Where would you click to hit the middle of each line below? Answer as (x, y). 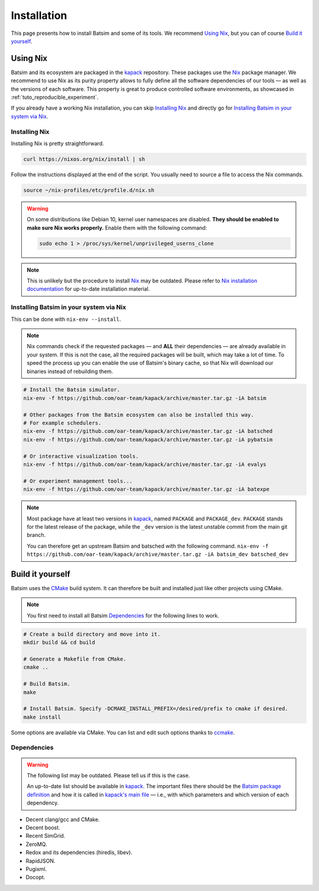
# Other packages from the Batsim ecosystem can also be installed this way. (139, 415)
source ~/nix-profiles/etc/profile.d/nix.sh (89, 190)
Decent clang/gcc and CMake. (63, 819)
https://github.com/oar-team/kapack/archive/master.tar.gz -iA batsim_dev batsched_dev (158, 554)
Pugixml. (36, 869)
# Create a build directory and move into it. (92, 634)
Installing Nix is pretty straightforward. (58, 143)
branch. (36, 535)
